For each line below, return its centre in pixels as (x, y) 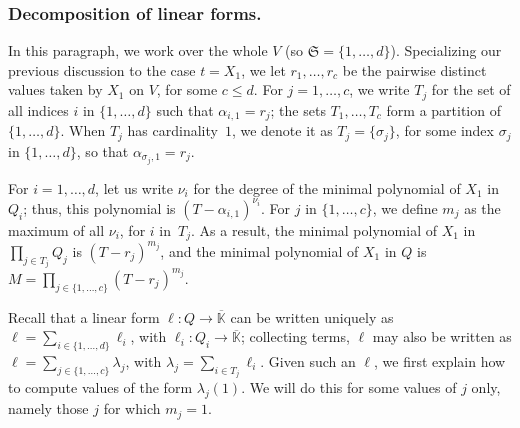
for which (132, 408)
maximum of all (56, 229)
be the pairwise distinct (414, 69)
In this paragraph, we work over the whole (138, 50)
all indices (38, 109)
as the (482, 207)
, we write (379, 89)
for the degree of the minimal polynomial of (327, 187)
